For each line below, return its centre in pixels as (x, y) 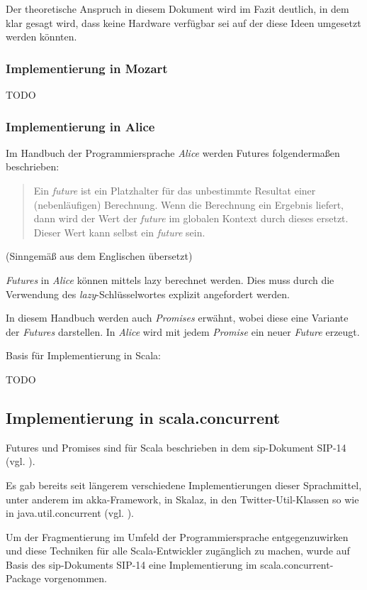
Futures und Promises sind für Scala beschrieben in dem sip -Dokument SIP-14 (176, 447)
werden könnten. (41, 37)
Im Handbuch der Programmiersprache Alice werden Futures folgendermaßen (173, 152)
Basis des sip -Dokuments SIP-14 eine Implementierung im (131, 564)
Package (23, 578)
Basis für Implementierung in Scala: (83, 355)
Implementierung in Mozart (87, 68)
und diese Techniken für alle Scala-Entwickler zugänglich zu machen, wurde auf (178, 551)
